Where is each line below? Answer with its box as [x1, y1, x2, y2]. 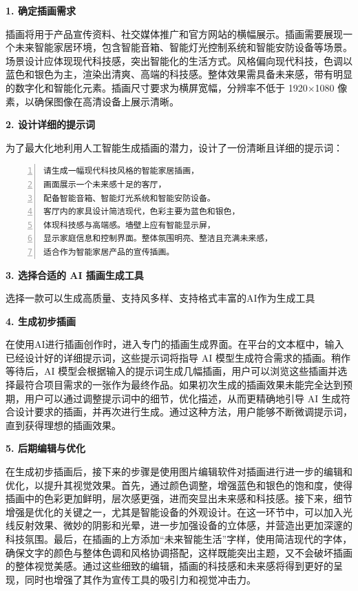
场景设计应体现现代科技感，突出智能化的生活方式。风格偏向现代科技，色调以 [6, 53, 352, 68]
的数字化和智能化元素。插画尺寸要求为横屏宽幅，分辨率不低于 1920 [6, 80, 308, 94]
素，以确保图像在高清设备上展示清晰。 [6, 94, 179, 108]
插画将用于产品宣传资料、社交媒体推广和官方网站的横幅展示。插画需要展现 [6, 26, 343, 41]
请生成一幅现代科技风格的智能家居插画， [43, 166, 199, 176]
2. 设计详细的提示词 [6, 117, 95, 132]
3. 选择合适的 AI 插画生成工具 [6, 267, 144, 282]
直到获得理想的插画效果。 [6, 417, 121, 432]
